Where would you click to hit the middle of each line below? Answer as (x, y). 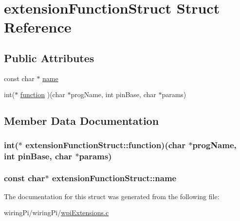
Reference (38, 27)
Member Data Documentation (82, 121)
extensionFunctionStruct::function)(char (105, 144)
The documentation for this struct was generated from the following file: (112, 196)
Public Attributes (49, 58)
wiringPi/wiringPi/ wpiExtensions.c (56, 212)
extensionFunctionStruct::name (114, 178)
